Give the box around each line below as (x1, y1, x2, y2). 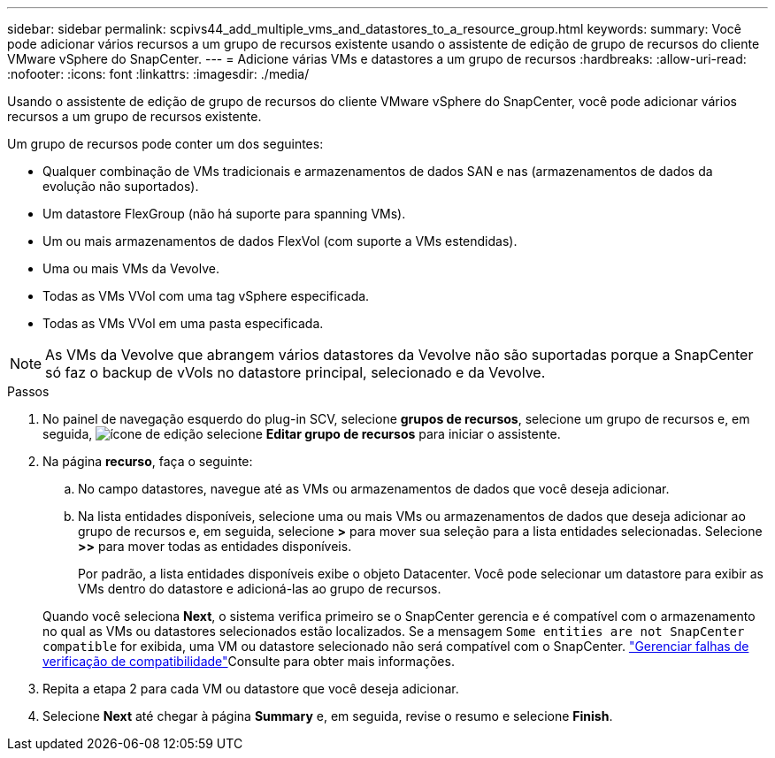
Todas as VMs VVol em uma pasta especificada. (42, 316, 324, 331)
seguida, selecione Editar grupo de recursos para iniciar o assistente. (42, 426, 561, 441)
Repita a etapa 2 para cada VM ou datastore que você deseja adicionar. (42, 681, 459, 696)
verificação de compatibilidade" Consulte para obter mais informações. (42, 654, 455, 669)
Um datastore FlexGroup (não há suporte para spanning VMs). (42, 206, 406, 221)
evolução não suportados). (42, 179, 199, 194)
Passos (7, 384, 50, 399)
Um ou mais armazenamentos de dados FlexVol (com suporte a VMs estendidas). (42, 234, 518, 249)
